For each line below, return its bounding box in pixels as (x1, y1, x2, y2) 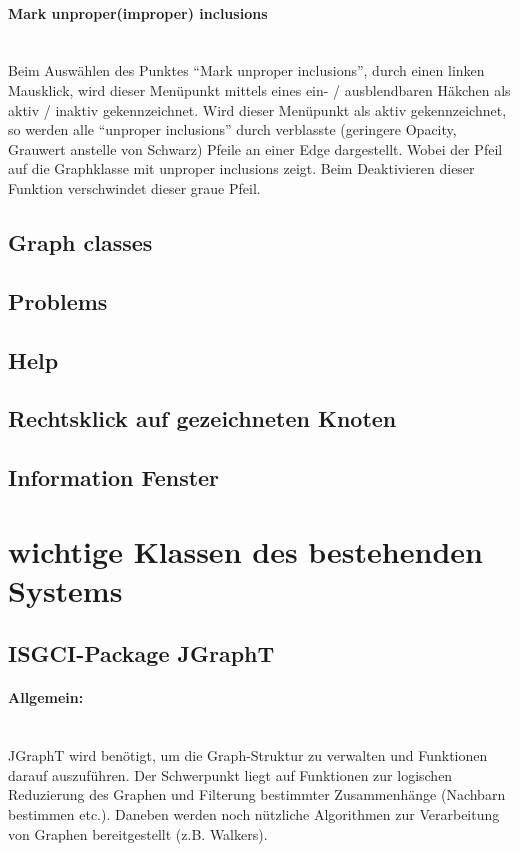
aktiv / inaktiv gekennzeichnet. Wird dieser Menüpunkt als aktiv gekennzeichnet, (8, 99, 507, 120)
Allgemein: (8, 687, 84, 708)
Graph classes (8, 226, 153, 257)
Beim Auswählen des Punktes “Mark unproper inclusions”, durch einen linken (8, 60, 485, 81)
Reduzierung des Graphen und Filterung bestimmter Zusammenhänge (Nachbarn (8, 784, 506, 805)
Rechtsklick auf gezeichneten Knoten (8, 403, 397, 434)
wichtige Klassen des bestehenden (8, 530, 483, 571)
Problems (8, 285, 108, 316)
